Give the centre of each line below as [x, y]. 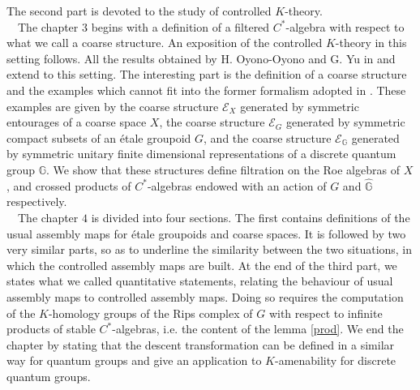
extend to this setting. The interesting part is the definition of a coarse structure [207, 74]
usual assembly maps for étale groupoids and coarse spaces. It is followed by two [206, 233]
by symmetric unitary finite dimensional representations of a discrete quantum [201, 154]
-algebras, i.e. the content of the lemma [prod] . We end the [258, 329]
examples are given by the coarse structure [113, 106]
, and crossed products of [69, 185]
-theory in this [371, 43]
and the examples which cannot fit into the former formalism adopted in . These [206, 90]
